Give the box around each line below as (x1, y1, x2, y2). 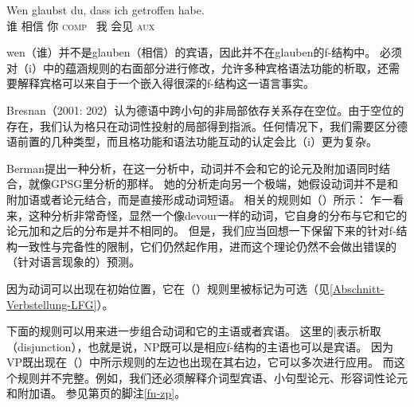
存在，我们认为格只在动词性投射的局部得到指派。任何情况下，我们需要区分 (6, 117, 396, 134)
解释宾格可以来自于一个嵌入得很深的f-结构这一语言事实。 (17, 75, 314, 92)
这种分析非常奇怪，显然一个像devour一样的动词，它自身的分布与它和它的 (28, 206, 408, 223)
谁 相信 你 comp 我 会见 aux (6, 17, 155, 33)
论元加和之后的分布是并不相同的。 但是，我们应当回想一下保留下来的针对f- (6, 222, 396, 239)
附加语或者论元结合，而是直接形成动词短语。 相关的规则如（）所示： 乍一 (6, 190, 393, 207)
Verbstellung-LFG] (6, 295, 97, 312)
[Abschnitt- (330, 280, 385, 296)
